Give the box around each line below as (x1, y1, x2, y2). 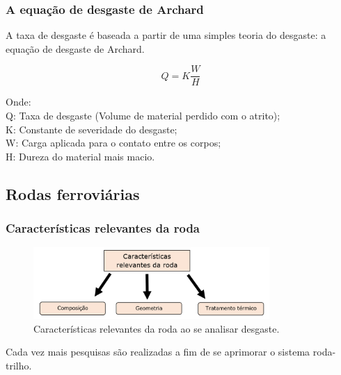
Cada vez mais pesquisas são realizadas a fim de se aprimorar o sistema (6, 344, 310, 359)
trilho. (6, 358, 32, 372)
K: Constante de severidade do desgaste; (6, 122, 177, 136)
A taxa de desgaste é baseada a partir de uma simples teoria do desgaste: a (6, 28, 326, 42)
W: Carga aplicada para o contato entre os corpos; (6, 135, 221, 150)
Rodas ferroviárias (6, 183, 140, 204)
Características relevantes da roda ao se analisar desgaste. (33, 321, 280, 335)
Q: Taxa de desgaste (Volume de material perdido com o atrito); (6, 108, 280, 123)
